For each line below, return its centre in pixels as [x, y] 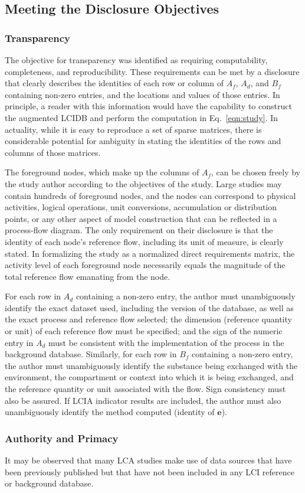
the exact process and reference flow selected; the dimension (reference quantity [148, 319]
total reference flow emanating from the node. [88, 276]
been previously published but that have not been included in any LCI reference [150, 471]
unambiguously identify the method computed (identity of [110, 412]
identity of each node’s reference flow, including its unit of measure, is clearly [144, 241]
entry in [19, 342]
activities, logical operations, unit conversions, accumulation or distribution [141, 207]
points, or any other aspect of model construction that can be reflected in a [141, 218]
